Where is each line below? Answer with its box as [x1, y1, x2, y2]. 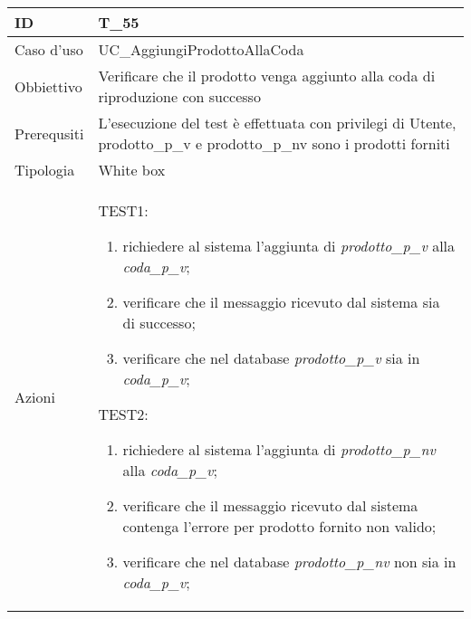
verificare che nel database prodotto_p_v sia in [122, 348, 420, 368]
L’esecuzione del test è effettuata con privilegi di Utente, [98, 112, 457, 133]
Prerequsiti [14, 122, 84, 144]
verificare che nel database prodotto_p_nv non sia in [122, 551, 457, 572]
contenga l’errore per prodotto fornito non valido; [122, 516, 437, 537]
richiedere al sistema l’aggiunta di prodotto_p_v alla [122, 235, 456, 256]
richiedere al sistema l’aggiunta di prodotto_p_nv [122, 439, 436, 460]
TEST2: [98, 404, 149, 424]
